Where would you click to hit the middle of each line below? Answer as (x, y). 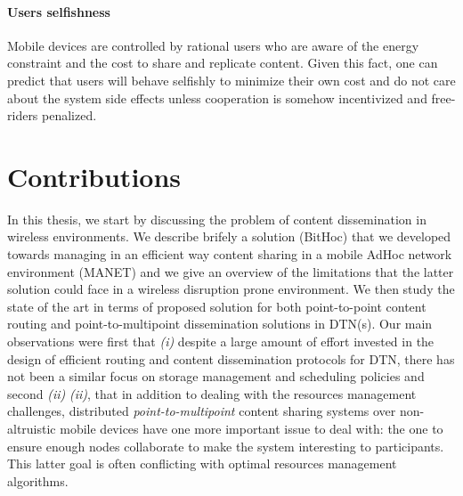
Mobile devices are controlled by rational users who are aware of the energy (213, 45)
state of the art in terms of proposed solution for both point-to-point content (217, 306)
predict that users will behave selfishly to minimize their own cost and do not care (231, 80)
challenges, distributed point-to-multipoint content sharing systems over (202, 411)
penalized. (69, 115)
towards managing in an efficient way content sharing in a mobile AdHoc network (230, 254)
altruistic (32, 429)
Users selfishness (59, 11)
